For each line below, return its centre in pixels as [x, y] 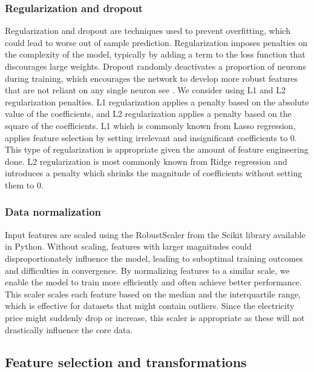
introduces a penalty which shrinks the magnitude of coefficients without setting [154, 173]
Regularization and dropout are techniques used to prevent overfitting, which [148, 31]
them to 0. [24, 184]
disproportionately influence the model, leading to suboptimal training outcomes [154, 258]
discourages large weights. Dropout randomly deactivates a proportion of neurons [155, 66]
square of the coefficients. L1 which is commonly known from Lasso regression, [150, 125]
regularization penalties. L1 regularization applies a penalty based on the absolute [157, 101]
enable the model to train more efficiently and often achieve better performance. [153, 282]
